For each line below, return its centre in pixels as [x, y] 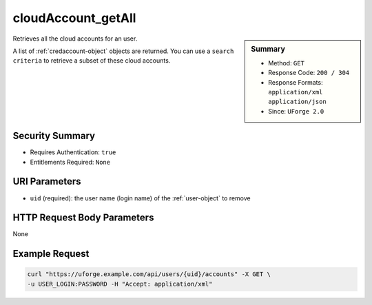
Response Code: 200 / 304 [309, 73]
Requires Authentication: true [73, 152]
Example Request [51, 254]
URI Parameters [47, 181]
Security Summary [54, 136]
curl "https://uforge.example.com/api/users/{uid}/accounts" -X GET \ [149, 274]
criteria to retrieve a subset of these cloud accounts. [92, 61]
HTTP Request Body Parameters [83, 218]
